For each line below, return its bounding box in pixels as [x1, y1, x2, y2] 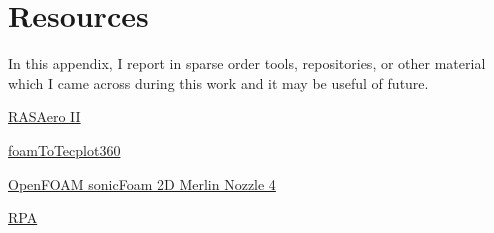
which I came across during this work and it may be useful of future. [8, 72, 429, 93]
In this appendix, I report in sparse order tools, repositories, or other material [8, 53, 486, 74]
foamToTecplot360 [8, 139, 121, 160]
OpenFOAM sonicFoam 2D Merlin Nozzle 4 [8, 173, 276, 194]
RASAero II [8, 106, 81, 127]
